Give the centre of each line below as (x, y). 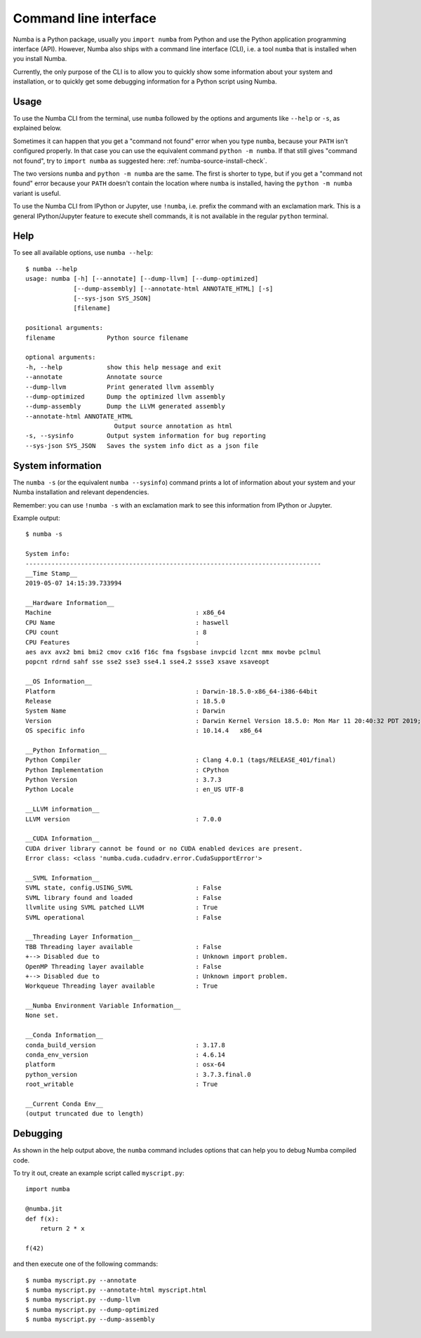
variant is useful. (37, 193)
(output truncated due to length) (85, 1114)
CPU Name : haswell (127, 622)
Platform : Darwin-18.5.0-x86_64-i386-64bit (172, 691)
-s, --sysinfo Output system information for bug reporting (146, 436)
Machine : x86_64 (126, 613)
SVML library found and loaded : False (123, 897)
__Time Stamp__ (52, 573)
